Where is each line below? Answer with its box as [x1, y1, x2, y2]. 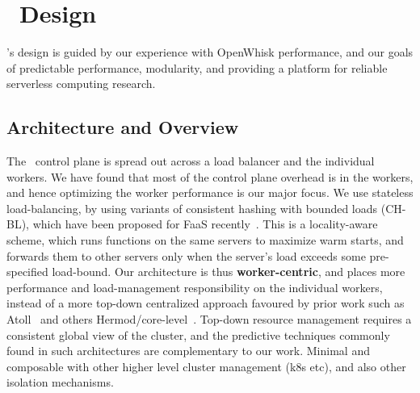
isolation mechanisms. [6, 374, 114, 391]
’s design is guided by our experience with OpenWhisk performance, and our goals [6, 44, 414, 61]
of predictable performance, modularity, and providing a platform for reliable [6, 59, 388, 76]
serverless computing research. [6, 75, 156, 92]
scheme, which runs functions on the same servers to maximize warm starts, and [6, 232, 404, 249]
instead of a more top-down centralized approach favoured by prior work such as [6, 295, 405, 311]
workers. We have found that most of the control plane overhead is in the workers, [6, 168, 414, 185]
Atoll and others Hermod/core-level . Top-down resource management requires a [6, 311, 412, 328]
